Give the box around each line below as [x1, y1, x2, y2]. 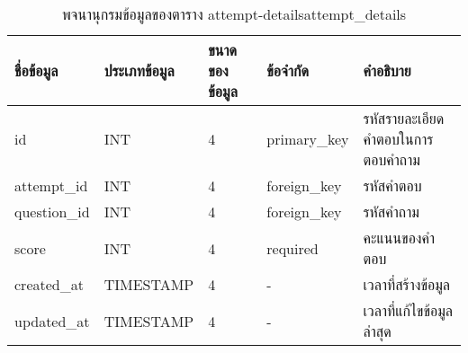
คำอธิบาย [363, 60, 411, 81]
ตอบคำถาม [363, 149, 420, 170]
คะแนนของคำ [363, 227, 436, 248]
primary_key [266, 128, 349, 149]
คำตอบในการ [363, 128, 434, 149]
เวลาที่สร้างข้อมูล [363, 274, 451, 295]
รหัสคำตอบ [363, 175, 422, 196]
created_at [14, 274, 84, 295]
